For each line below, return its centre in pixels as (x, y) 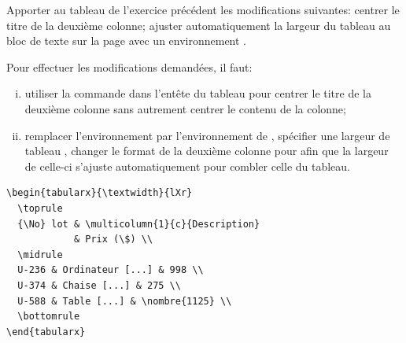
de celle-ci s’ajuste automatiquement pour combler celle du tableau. (188, 166)
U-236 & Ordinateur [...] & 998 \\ (111, 270)
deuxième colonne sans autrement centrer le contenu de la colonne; (185, 108)
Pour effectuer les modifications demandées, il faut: (129, 66)
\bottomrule (49, 317)
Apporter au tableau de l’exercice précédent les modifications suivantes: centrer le (203, 9)
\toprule (40, 208)
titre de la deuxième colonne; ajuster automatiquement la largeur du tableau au (199, 25)
